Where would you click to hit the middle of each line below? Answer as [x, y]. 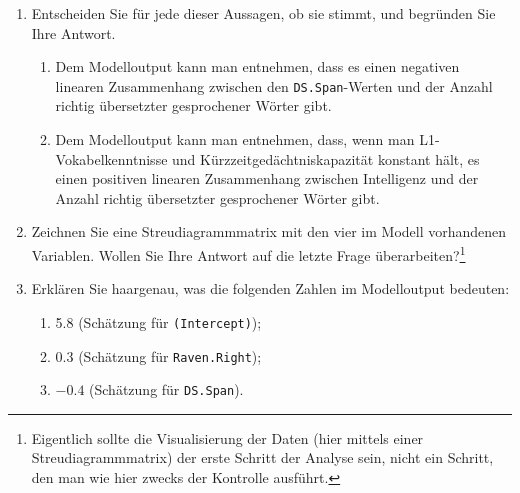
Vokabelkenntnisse [111, 158]
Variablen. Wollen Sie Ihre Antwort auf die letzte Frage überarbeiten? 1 [248, 253]
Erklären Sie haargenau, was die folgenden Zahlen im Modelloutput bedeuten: [270, 288]
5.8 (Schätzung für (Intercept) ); [158, 321]
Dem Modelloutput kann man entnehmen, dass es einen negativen [257, 66]
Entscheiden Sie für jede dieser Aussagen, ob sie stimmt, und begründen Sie [263, 13]
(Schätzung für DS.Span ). [166, 389]
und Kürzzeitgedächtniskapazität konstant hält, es [326, 158]
